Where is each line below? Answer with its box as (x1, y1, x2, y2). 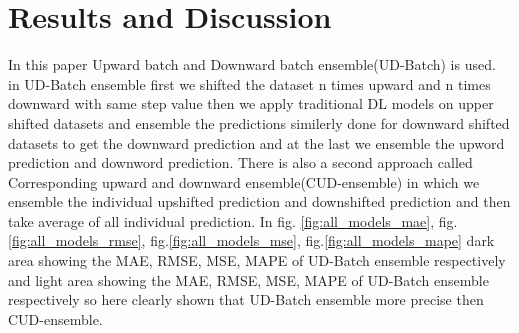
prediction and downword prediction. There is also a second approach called (8, 152, 473, 173)
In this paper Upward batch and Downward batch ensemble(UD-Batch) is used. (8, 54, 496, 75)
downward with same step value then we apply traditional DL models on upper (8, 93, 494, 114)
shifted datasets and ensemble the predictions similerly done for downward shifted (8, 112, 510, 133)
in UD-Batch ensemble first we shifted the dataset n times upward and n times (8, 73, 491, 94)
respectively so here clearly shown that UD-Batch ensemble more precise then (8, 289, 484, 310)
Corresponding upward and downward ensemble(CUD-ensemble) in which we (8, 171, 480, 192)
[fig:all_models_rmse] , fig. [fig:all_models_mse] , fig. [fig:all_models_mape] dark (8, 230, 495, 251)
